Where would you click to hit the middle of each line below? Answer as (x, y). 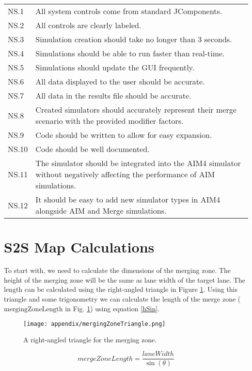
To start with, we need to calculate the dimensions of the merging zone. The (118, 270)
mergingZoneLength (33, 309)
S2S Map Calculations (79, 247)
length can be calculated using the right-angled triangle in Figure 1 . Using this (121, 289)
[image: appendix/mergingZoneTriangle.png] (94, 324)
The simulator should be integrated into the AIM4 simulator (138, 163)
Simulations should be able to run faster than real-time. (130, 53)
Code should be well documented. (93, 149)
